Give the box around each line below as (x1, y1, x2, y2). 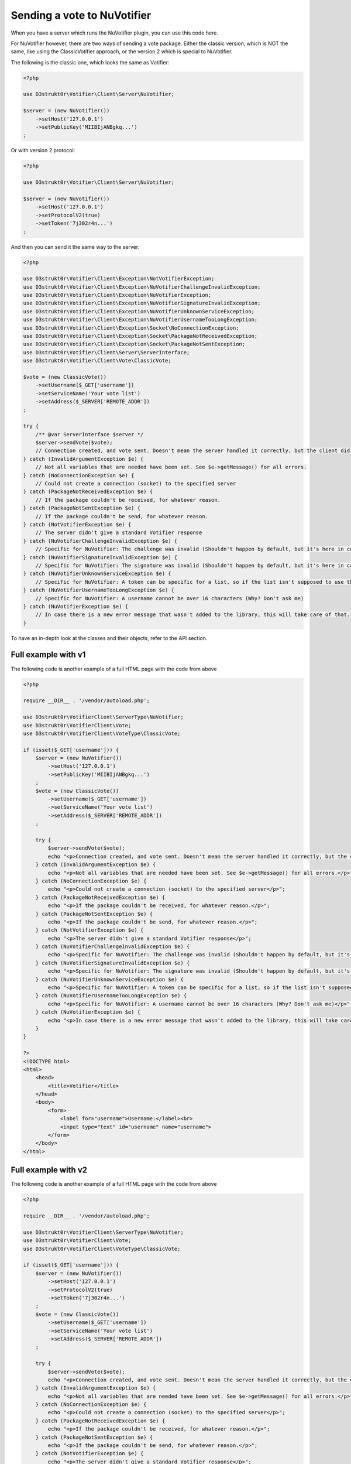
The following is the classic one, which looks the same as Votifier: (11, 59, 170, 66)
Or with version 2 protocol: (11, 147, 75, 154)
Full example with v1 (11, 650, 86, 660)
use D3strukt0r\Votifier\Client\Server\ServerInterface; (23, 349, 190, 355)
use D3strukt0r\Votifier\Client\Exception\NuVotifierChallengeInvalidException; (23, 283, 261, 290)
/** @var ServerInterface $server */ (35, 431, 144, 437)
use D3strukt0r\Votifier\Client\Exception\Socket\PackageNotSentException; (23, 341, 246, 348)
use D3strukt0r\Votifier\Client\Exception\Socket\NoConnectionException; (23, 324, 239, 331)
